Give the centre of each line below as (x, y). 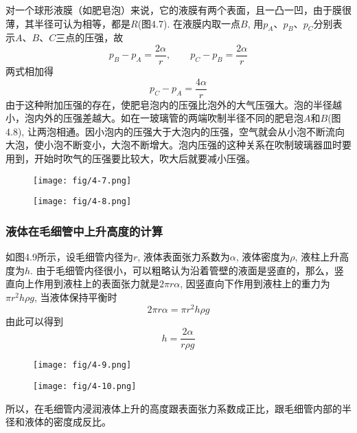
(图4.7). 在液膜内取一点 (189, 23)
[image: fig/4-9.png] (82, 365)
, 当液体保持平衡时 (76, 297)
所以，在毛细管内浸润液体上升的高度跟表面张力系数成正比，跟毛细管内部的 (174, 408)
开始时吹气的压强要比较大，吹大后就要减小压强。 (145, 158)
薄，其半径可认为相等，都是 (68, 23)
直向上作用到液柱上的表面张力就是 (82, 284)
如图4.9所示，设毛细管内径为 (69, 257)
